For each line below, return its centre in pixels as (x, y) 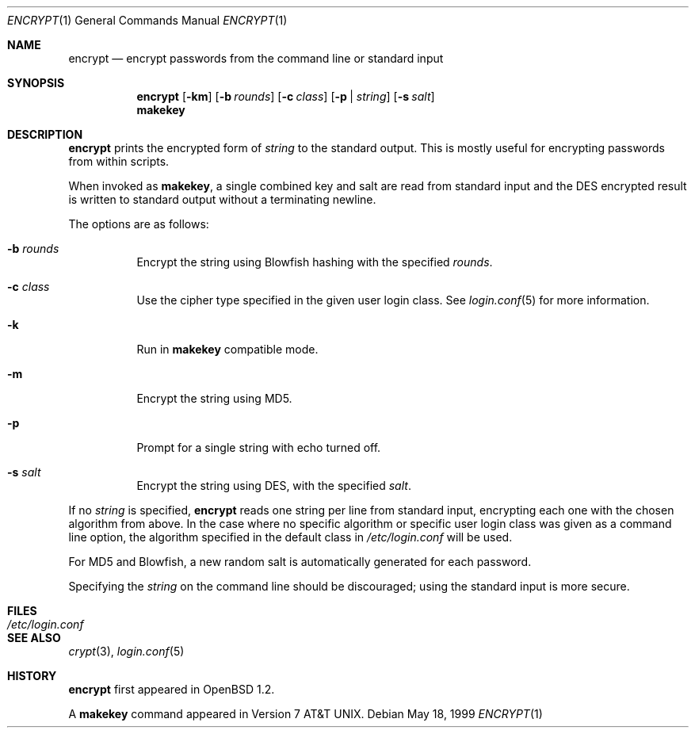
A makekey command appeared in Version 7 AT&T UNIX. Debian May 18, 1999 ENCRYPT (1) (305, 714)
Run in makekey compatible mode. (227, 349)
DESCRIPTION (45, 134)
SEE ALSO (34, 638)
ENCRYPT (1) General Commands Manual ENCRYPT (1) (147, 20)
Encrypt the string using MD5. (214, 398)
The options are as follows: (139, 224)
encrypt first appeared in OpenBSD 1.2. (172, 689)
